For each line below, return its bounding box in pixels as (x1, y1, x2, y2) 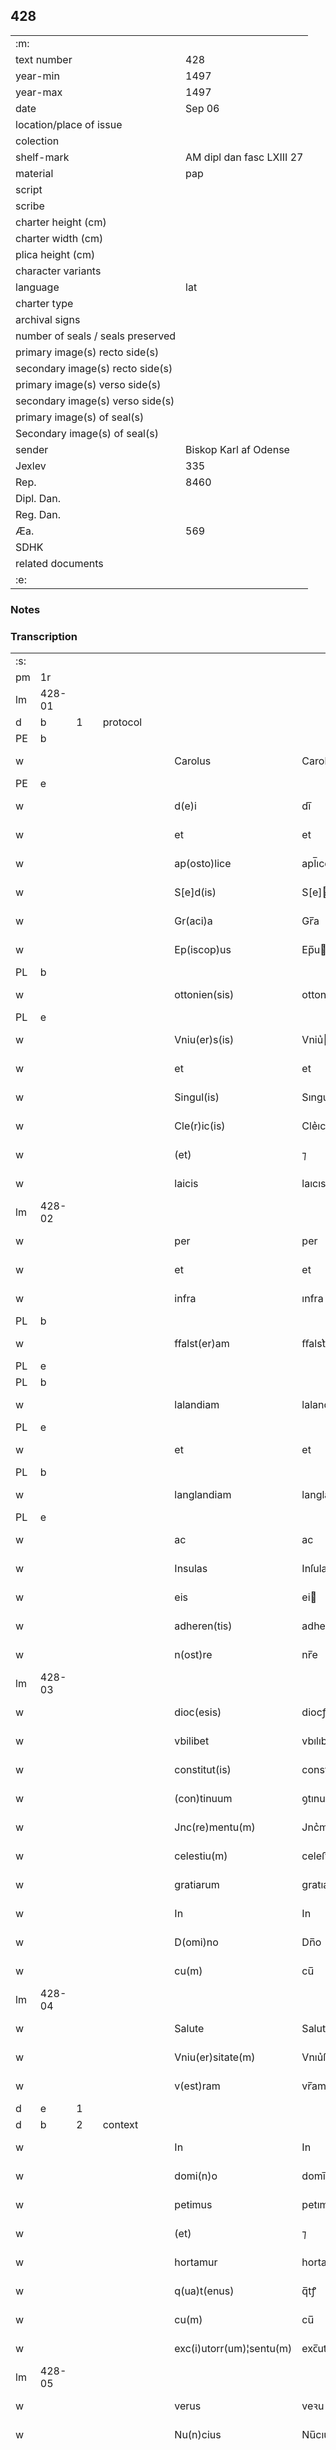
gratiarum (174, 1878, 220, 1892)
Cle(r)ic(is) (174, 1119, 226, 1133)
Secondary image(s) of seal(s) (15, 426, 159, 440)
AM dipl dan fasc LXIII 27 (185, 150, 304, 164)
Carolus (174, 754, 212, 768)
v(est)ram (174, 2079, 221, 2093)
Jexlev (15, 459, 47, 473)
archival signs (15, 312, 81, 326)
